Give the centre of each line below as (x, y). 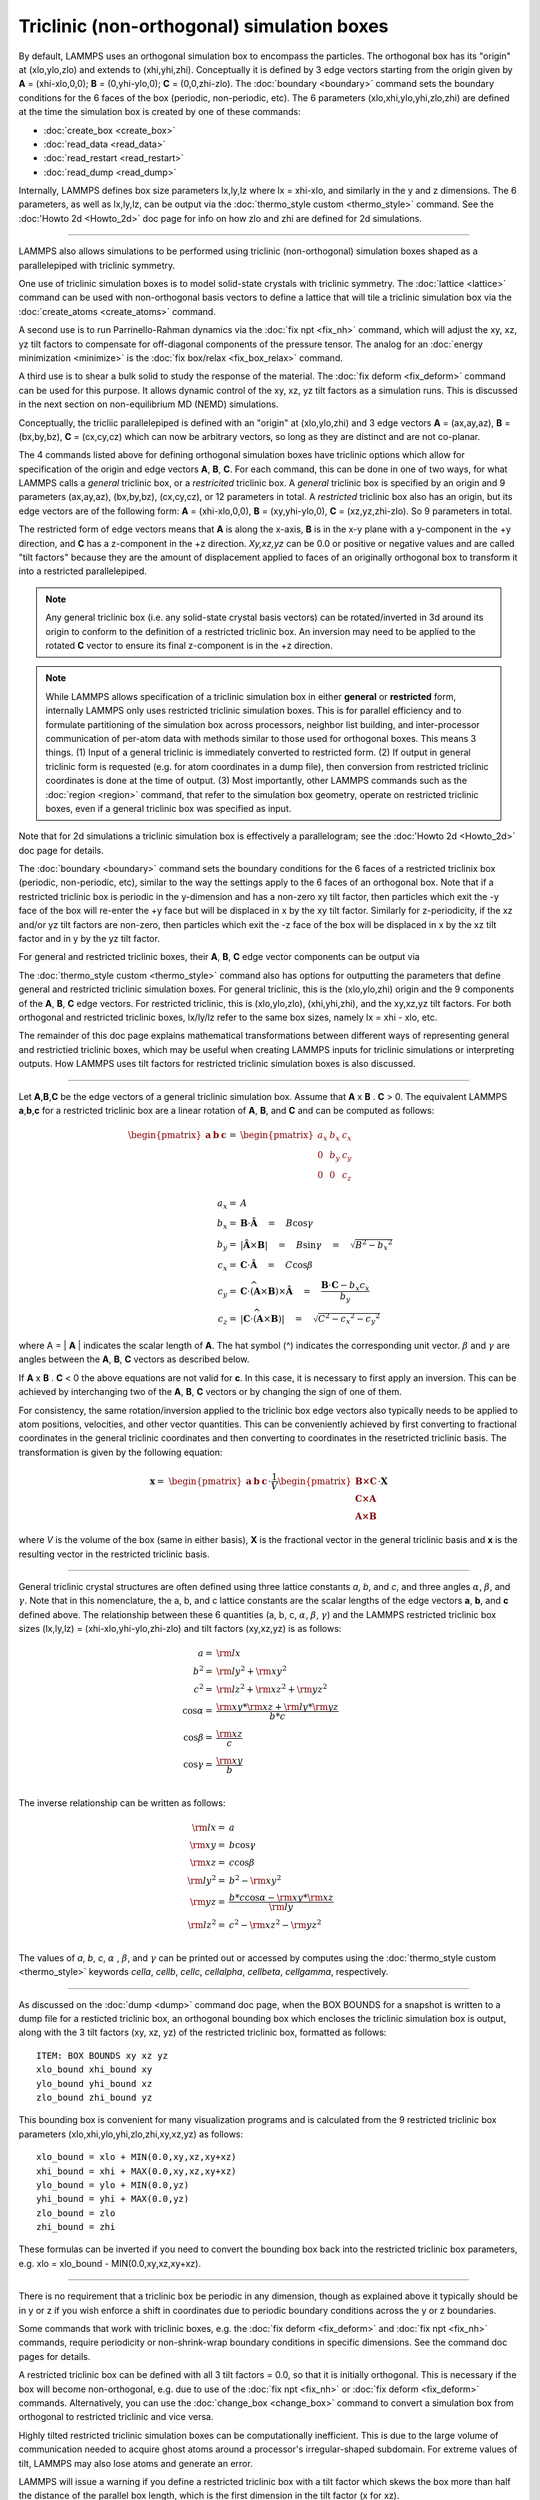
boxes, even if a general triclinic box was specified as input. (168, 808)
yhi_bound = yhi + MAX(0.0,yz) (113, 2199)
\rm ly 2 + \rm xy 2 (251, 1670)
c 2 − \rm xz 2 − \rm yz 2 (275, 1924)
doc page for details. (61, 850)
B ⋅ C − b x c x (345, 1286)
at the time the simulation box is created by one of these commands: (159, 112)
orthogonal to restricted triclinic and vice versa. (116, 2417)
